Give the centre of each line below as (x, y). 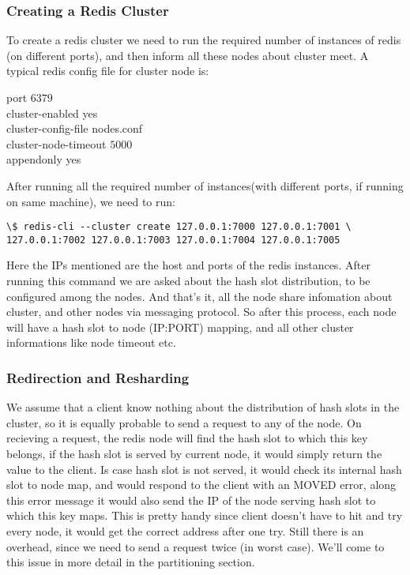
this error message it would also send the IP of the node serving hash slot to (191, 500)
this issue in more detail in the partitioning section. (131, 562)
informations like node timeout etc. (91, 342)
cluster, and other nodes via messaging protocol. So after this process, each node (201, 312)
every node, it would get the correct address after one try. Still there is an (185, 531)
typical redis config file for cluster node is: (108, 71)
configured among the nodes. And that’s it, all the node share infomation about (199, 296)
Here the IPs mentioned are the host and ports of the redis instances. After (188, 265)
